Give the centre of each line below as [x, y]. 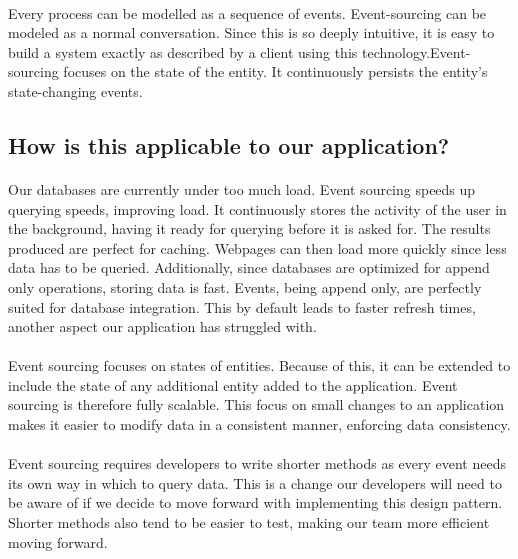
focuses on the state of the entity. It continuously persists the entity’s [275, 71]
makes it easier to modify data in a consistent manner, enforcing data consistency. [259, 424]
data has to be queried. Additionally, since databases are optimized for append [249, 267]
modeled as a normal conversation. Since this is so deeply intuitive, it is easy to [251, 32]
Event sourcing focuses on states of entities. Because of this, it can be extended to [259, 365]
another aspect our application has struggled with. [162, 326]
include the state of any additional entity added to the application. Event [233, 384]
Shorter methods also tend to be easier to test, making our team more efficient [249, 522]
